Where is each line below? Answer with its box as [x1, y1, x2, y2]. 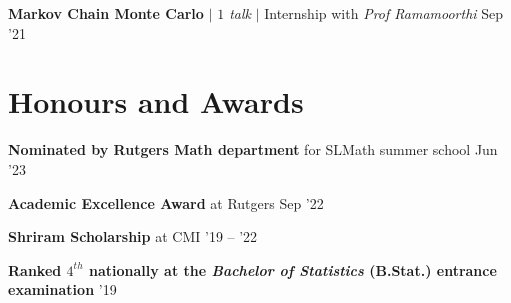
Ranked [8, 259, 62, 280]
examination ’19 [8, 279, 117, 300]
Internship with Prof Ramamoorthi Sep [264, 3, 504, 23]
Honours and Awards [8, 81, 304, 122]
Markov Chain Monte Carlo [8, 3, 204, 23]
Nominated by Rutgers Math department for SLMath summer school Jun [8, 139, 498, 160]
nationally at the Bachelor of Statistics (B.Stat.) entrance [88, 259, 497, 280]
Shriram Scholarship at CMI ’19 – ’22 [8, 226, 258, 247]
